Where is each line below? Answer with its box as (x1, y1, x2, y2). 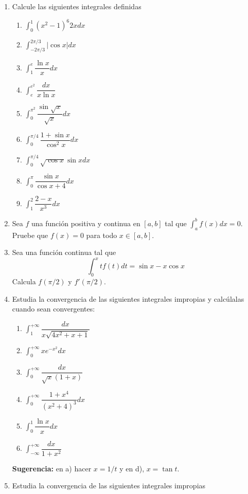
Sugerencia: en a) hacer (12, 463, 92, 473)
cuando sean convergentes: (12, 303, 95, 314)
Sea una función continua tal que (12, 247, 116, 258)
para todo (86, 229, 117, 240)
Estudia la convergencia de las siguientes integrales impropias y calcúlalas (12, 293, 244, 304)
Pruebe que (12, 229, 48, 240)
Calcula (12, 276, 36, 287)
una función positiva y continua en (31, 217, 140, 228)
